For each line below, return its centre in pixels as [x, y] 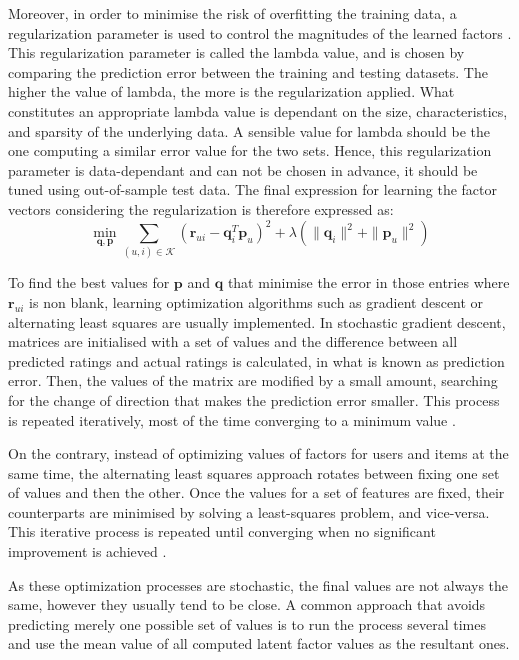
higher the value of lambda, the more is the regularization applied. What [231, 91]
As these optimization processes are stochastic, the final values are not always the [258, 584]
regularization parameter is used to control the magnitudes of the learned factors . [260, 32]
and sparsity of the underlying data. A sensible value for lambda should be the [249, 130]
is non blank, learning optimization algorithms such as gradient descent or [256, 301]
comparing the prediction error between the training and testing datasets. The [248, 71]
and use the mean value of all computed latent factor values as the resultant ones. [259, 643]
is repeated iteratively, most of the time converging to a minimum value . [232, 419]
